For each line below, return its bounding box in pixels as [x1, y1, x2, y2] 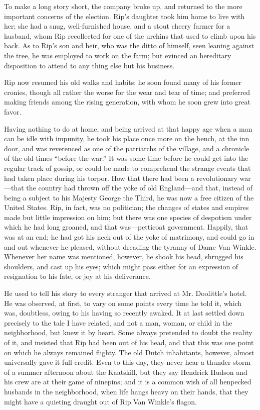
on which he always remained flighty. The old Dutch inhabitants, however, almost [4, 347, 254, 357]
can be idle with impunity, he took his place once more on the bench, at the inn [4, 133, 249, 144]
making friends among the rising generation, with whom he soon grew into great [4, 96, 250, 107]
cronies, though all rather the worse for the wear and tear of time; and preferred [4, 86, 250, 97]
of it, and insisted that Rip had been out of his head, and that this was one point [4, 337, 254, 347]
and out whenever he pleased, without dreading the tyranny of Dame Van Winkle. [4, 241, 256, 252]
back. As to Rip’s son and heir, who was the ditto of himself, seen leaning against [4, 40, 254, 51]
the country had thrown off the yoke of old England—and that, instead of [26, 182, 252, 193]
